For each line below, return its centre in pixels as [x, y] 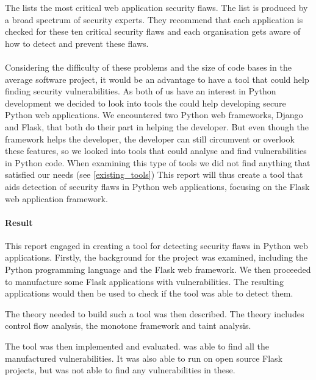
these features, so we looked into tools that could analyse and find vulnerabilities [156, 151]
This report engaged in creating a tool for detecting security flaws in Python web [156, 245]
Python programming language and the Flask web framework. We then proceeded [158, 269]
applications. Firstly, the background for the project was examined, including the [156, 257]
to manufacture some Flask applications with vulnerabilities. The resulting [144, 281]
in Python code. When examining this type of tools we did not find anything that [158, 162]
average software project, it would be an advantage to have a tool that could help [157, 79]
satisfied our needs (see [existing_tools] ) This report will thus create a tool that [154, 174]
